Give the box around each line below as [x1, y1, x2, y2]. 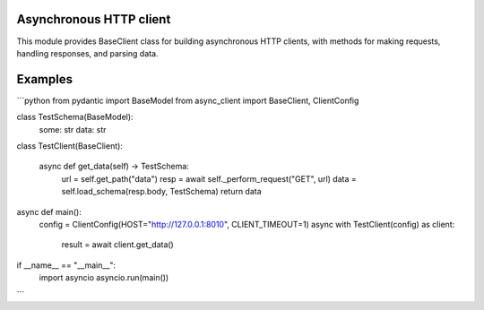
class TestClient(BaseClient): [16, 140, 123, 151]
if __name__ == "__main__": [16, 260, 117, 271]
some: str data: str [39, 124, 107, 134]
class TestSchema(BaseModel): [16, 112, 134, 123]
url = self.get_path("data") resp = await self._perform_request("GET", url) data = [61, 173, 358, 184]
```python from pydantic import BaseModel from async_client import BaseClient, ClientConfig [16, 95, 359, 106]
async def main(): [16, 206, 82, 217]
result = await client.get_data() [61, 239, 174, 250]
